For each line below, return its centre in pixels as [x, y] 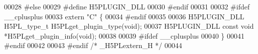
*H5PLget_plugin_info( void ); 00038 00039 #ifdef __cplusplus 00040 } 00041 [124, 35]
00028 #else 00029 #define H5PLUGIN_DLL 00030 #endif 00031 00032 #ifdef [127, 6]
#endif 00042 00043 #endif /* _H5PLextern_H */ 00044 [93, 45]
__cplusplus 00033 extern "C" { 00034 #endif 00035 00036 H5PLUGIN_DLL [124, 16]
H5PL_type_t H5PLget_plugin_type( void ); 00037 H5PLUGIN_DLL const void [129, 26]
